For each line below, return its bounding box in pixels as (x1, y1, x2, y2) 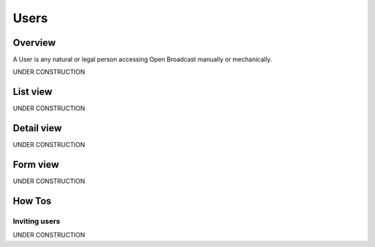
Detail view (12, 122, 62, 135)
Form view (12, 159, 59, 171)
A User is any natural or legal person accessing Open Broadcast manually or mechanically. (12, 56, 272, 64)
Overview (12, 37, 56, 49)
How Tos (12, 195, 52, 207)
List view (12, 86, 53, 98)
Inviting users (12, 216, 60, 225)
